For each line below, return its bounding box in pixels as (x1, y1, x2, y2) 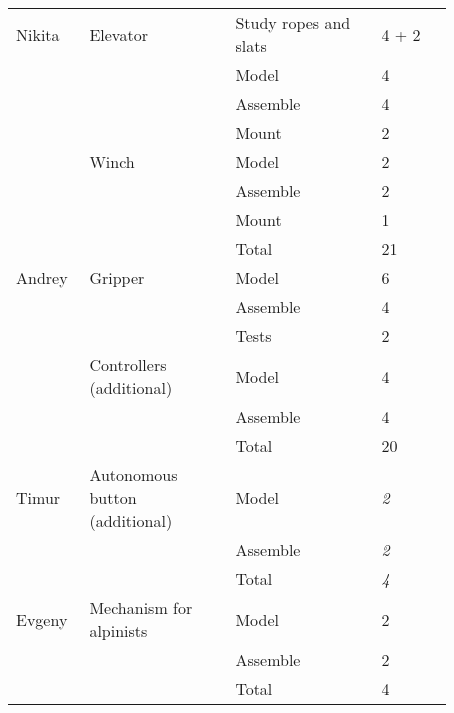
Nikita (16, 22, 60, 46)
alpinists (89, 619, 148, 642)
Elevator (89, 22, 148, 46)
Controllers (89, 353, 167, 376)
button (89, 486, 137, 509)
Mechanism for (89, 596, 193, 619)
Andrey (16, 266, 68, 289)
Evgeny (16, 607, 68, 631)
